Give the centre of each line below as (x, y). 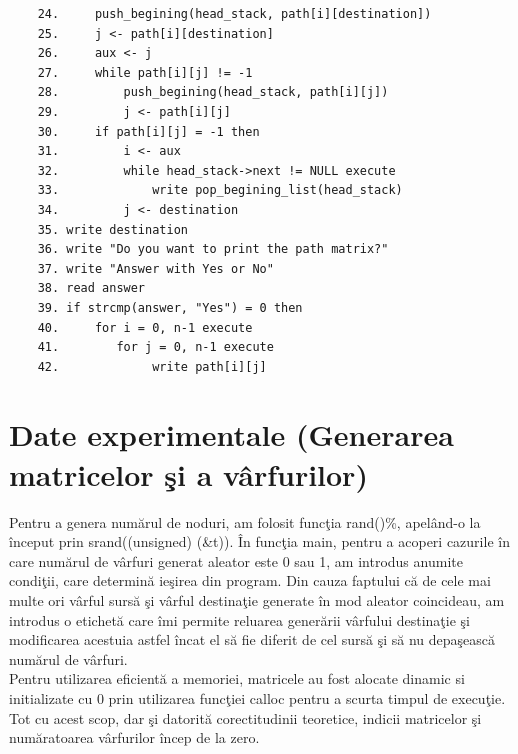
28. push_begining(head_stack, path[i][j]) (213, 92)
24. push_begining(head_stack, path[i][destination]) (234, 14)
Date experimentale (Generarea (231, 434)
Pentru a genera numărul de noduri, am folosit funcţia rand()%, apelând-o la (245, 521)
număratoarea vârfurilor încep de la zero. (134, 737)
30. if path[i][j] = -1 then (148, 131)
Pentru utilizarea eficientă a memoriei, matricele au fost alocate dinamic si (237, 678)
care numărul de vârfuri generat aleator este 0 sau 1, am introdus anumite (236, 560)
